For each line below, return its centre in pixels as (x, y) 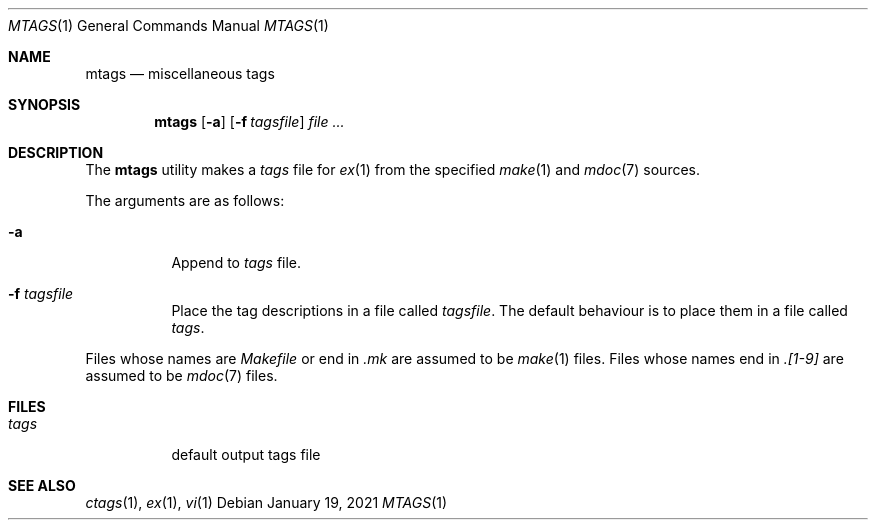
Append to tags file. (236, 262)
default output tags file (246, 454)
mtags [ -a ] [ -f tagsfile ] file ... (249, 121)
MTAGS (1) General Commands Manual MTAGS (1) (168, 25)
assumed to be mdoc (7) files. (181, 375)
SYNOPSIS (44, 104)
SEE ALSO (42, 485)
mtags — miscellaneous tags (180, 73)
